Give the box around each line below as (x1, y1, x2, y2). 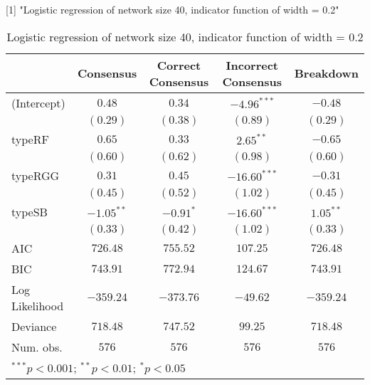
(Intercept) (11, 94, 65, 111)
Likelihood (11, 297, 64, 314)
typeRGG (11, 167, 60, 184)
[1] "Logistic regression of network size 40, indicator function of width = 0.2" (6, 2, 339, 16)
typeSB (11, 203, 48, 220)
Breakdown (294, 65, 359, 82)
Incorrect (226, 56, 279, 73)
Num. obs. (11, 338, 63, 355)
